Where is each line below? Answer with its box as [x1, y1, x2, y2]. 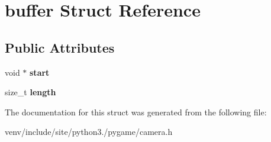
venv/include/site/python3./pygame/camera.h [5, 125, 173, 138]
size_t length [5, 86, 56, 98]
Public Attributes [5, 38, 115, 56]
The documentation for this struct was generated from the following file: [5, 105, 267, 118]
